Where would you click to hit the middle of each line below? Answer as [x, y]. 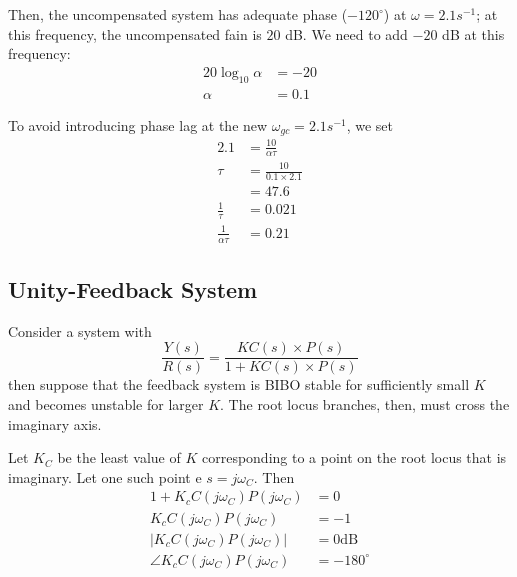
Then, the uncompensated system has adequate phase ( [178, 14]
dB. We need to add [346, 33]
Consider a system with [80, 330]
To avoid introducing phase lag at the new [138, 124]
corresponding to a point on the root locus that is [354, 457]
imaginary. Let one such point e [105, 476]
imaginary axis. [55, 423]
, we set [370, 124]
